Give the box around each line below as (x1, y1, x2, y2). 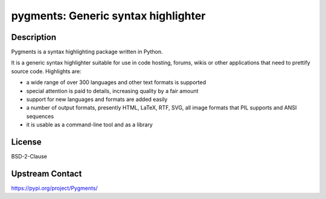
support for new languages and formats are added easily (26, 96, 168, 103)
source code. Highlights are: (11, 67, 81, 75)
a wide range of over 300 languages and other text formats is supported (26, 79, 206, 86)
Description (11, 32, 57, 42)
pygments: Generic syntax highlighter (11, 9, 206, 22)
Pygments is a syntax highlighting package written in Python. (11, 48, 163, 56)
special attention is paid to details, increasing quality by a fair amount (26, 87, 199, 94)
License (11, 137, 42, 147)
